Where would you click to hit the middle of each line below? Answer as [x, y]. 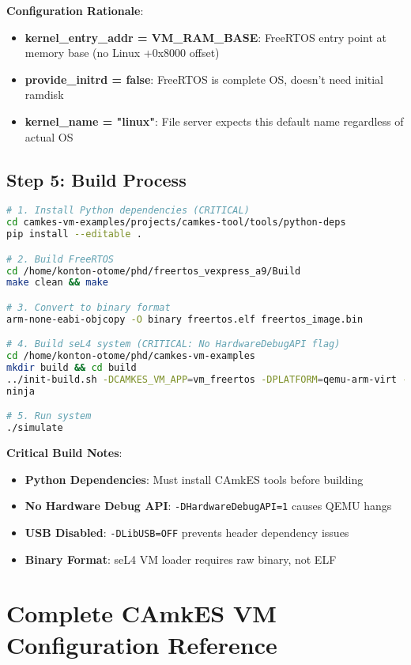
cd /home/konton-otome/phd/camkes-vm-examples [131, 356]
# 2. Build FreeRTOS [60, 259]
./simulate [35, 428]
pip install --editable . [74, 234]
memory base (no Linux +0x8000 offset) [122, 53]
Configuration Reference [142, 644]
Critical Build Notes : [64, 453]
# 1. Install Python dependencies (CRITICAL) [128, 211]
